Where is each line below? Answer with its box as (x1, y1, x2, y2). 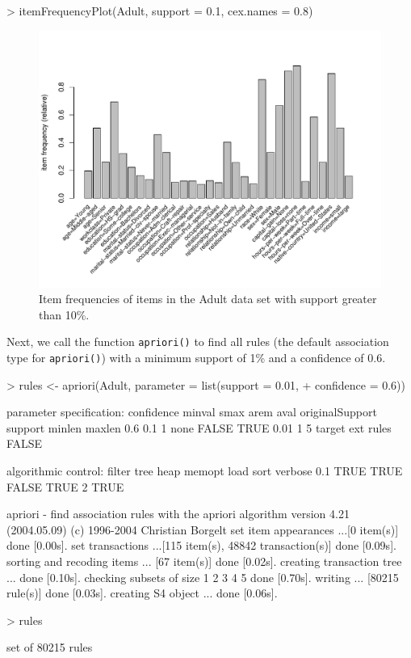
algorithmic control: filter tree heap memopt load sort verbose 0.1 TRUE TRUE (6, 462, 403, 479)
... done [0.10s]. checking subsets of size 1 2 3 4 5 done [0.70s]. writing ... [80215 (6, 568, 399, 585)
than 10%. (39, 306, 90, 323)
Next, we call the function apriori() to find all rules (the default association (6, 333, 389, 350)
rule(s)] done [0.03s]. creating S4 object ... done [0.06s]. (6, 584, 278, 601)
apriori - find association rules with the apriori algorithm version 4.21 (6, 505, 350, 522)
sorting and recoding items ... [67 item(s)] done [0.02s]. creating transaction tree (6, 553, 402, 570)
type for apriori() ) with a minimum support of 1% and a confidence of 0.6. (6, 349, 386, 366)
